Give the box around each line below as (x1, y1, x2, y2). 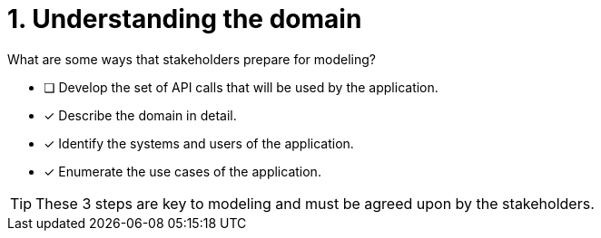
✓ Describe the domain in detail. (44, 107, 237, 123)
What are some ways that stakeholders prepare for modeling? (7, 51, 377, 67)
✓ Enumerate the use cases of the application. (44, 163, 321, 179)
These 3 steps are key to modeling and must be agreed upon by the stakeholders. (35, 194, 595, 213)
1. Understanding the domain (7, 4, 362, 34)
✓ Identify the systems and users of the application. (44, 135, 354, 151)
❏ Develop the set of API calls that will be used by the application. (44, 79, 438, 95)
